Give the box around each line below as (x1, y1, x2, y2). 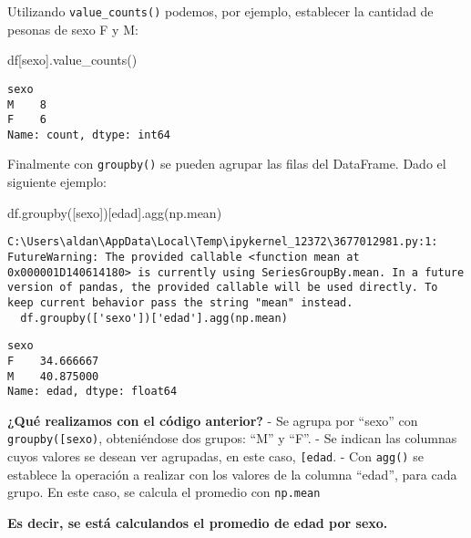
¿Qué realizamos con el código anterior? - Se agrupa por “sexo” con (7, 410, 418, 429)
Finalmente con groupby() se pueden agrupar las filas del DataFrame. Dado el (7, 154, 446, 173)
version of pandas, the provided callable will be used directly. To (7, 281, 438, 295)
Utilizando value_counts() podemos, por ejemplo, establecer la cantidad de (7, 2, 434, 20)
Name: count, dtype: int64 (7, 128, 170, 141)
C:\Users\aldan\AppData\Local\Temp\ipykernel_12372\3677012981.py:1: (7, 235, 438, 249)
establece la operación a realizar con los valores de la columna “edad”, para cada (7, 464, 457, 483)
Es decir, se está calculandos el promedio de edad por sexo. (7, 513, 388, 533)
